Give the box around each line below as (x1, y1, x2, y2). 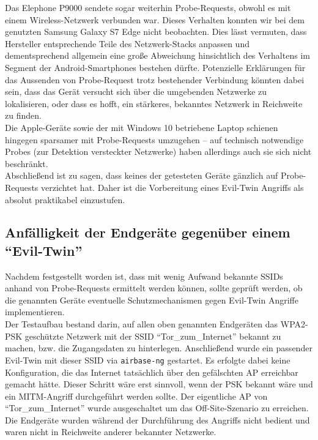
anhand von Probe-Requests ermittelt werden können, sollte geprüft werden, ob (5, 282, 303, 294)
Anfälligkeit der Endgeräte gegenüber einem (5, 223, 290, 242)
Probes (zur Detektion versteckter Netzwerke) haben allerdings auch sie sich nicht (5, 145, 312, 158)
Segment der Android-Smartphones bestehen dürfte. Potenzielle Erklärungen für (5, 61, 306, 73)
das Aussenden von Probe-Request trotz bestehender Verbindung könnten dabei (5, 73, 305, 86)
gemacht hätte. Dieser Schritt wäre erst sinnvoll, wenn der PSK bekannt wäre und (5, 378, 313, 390)
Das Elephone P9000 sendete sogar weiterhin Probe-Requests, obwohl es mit (5, 1, 291, 13)
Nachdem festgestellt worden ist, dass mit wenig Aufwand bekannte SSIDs (5, 269, 283, 282)
